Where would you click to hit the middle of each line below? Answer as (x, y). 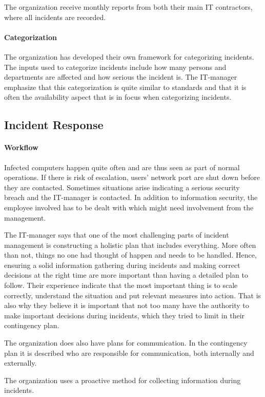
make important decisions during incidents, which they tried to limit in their (125, 315)
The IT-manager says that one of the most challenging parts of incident (117, 235)
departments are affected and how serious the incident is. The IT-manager (121, 77)
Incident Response (54, 125)
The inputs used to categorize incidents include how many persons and (115, 67)
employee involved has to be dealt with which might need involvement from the (129, 207)
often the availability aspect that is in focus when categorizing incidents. (118, 97)
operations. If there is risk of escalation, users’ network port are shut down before (132, 177)
